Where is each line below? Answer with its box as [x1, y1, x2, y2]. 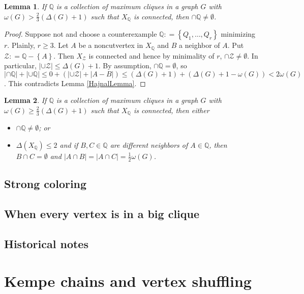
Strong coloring [4, 176, 87, 192]
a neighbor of [179, 40, 220, 50]
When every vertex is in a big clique [4, 205, 200, 221]
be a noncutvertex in [78, 40, 143, 50]
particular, [4, 60, 37, 71]
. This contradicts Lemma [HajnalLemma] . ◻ [4, 77, 146, 88]
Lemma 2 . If [4, 95, 47, 105]
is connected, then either [133, 104, 209, 115]
